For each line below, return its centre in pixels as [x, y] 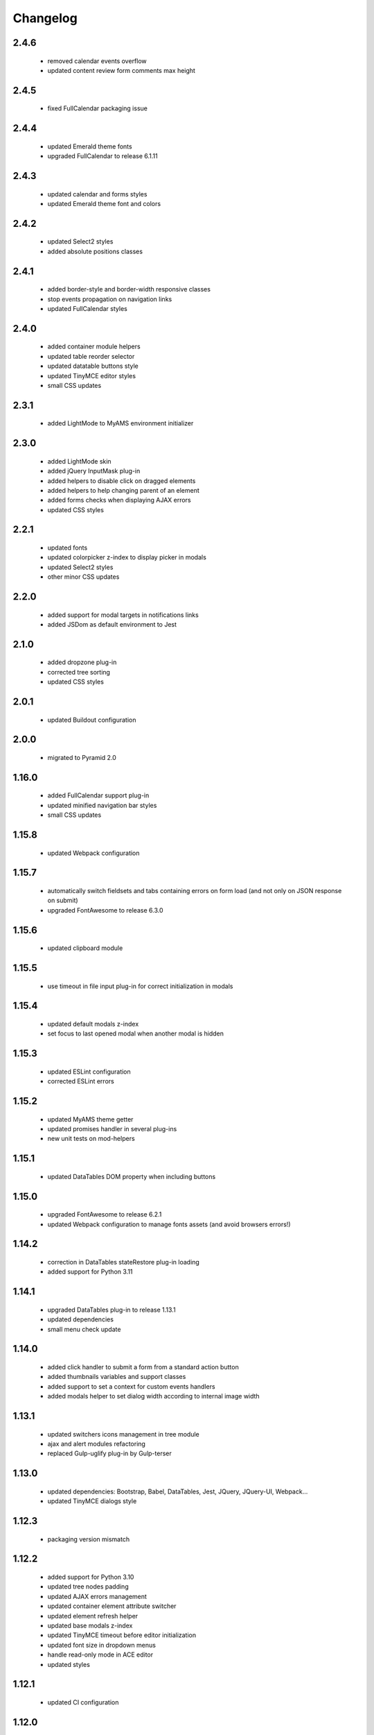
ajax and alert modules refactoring [96, 1444]
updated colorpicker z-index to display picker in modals [127, 557]
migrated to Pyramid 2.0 [82, 758]
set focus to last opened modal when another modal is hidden [136, 1033]
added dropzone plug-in [82, 662]
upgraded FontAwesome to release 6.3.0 [105, 910]
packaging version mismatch [89, 1539]
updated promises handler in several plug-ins [112, 1129]
